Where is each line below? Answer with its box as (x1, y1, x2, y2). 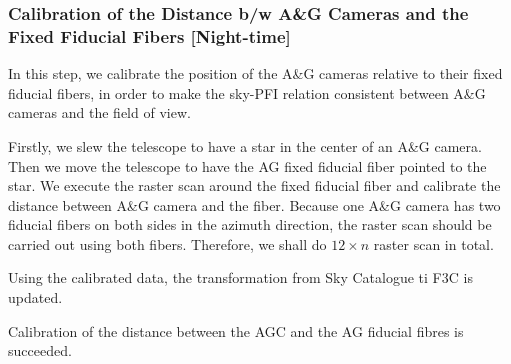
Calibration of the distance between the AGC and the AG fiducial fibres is (8, 320, 464, 341)
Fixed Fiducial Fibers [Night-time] (8, 23, 291, 48)
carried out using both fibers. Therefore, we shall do (8, 233, 327, 254)
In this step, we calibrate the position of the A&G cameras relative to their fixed (8, 63, 503, 84)
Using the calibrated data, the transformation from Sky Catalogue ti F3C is (8, 267, 473, 288)
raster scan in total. (373, 233, 494, 254)
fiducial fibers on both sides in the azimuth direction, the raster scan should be (8, 214, 492, 235)
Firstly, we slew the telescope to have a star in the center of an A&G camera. (8, 135, 482, 156)
